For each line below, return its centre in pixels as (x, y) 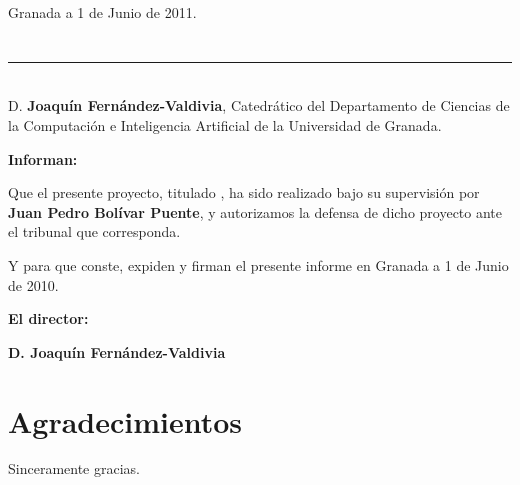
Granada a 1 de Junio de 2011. (102, 12)
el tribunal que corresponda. (94, 231)
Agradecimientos (125, 420)
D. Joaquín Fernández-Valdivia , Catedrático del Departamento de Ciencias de (259, 105)
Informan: (43, 158)
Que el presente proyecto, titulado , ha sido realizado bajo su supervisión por (244, 192)
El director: (48, 318)
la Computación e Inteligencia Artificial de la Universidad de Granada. (225, 124)
